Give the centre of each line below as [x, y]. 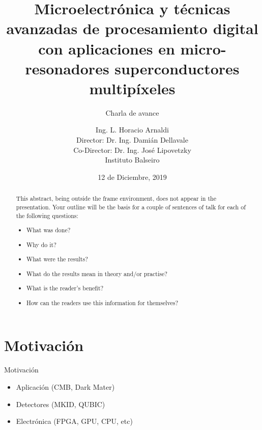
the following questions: [47, 215]
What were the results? [57, 259]
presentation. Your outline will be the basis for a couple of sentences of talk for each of [131, 207]
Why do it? [41, 244]
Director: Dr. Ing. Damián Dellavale [132, 140]
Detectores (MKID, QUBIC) [61, 404]
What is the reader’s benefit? [65, 288]
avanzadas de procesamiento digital [132, 28]
